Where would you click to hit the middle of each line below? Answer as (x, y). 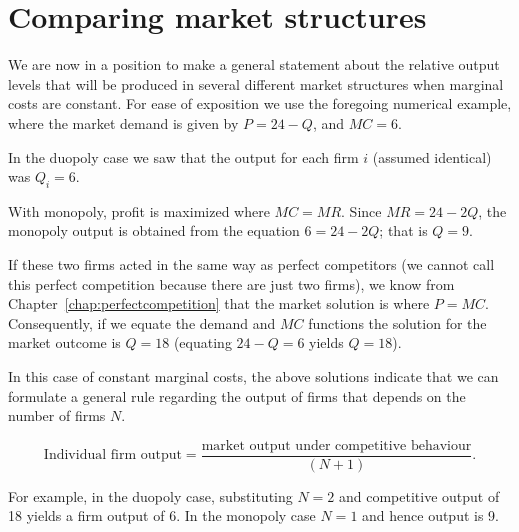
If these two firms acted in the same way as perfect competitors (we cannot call (251, 264)
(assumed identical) (432, 156)
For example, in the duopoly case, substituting (150, 495)
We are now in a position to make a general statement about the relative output (254, 64)
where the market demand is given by (123, 122)
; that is (403, 230)
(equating (202, 342)
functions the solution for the (397, 322)
